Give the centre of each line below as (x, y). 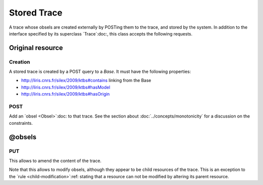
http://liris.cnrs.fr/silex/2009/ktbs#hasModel (66, 87)
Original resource (36, 48)
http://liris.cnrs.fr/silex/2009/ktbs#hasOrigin (66, 94)
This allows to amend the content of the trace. (55, 161)
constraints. (21, 123)
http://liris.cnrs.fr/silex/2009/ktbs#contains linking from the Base (86, 81)
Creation (19, 62)
